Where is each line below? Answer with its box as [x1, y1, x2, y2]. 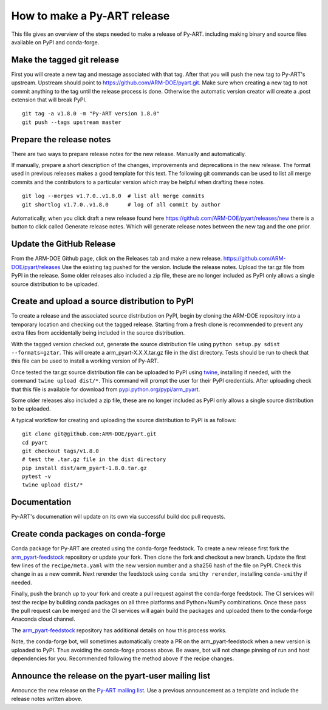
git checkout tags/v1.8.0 [22, 447, 100, 454]
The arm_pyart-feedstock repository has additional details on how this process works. [11, 626, 227, 634]
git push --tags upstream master [22, 118, 121, 126]
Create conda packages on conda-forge [11, 529, 166, 539]
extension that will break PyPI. [11, 96, 87, 103]
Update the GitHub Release [11, 239, 116, 249]
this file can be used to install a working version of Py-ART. [11, 357, 159, 364]
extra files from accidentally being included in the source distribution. [11, 329, 185, 336]
